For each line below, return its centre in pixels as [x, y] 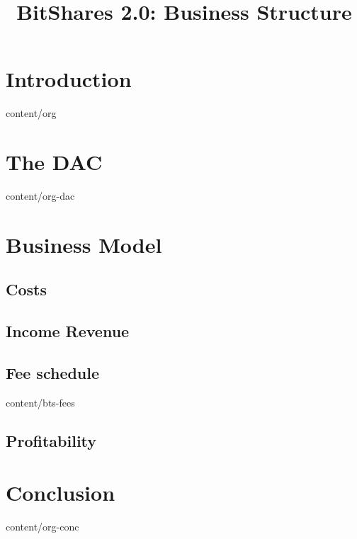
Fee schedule [53, 372]
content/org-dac [40, 196]
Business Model [84, 244]
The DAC [54, 162]
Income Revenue [68, 331]
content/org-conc [42, 527]
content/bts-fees [40, 402]
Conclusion [61, 493]
